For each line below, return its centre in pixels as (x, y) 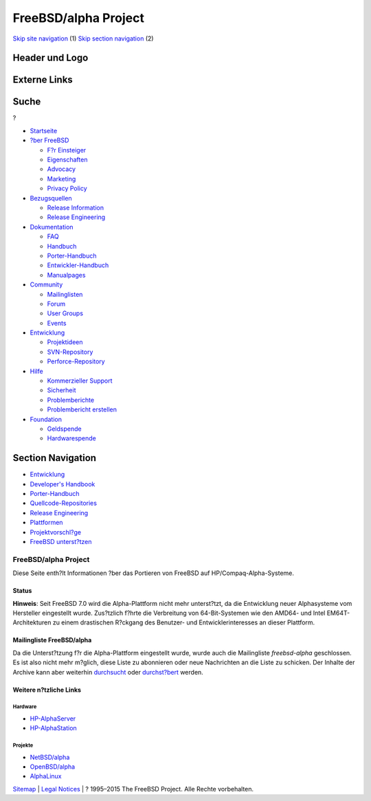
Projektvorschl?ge (56, 532)
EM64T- (338, 613)
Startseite (44, 131)
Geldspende (64, 429)
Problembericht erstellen (82, 409)
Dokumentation (52, 227)
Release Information (76, 207)
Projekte (23, 745)
